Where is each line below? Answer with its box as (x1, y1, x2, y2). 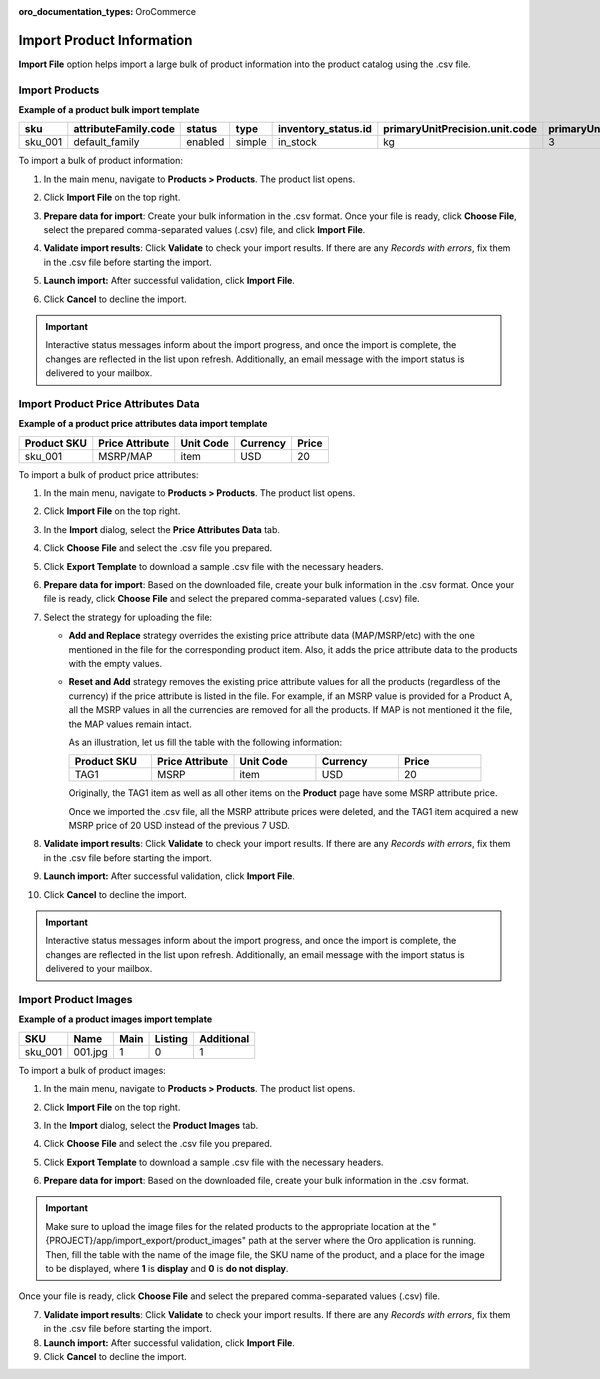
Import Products (18, 83, 100, 97)
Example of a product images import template (18, 1013, 213, 1025)
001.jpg (73, 1045, 109, 1059)
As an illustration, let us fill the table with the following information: (68, 736, 343, 748)
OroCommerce (135, 6, 197, 17)
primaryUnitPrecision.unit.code (383, 122, 538, 136)
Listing (154, 1031, 189, 1045)
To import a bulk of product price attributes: (18, 468, 199, 480)
